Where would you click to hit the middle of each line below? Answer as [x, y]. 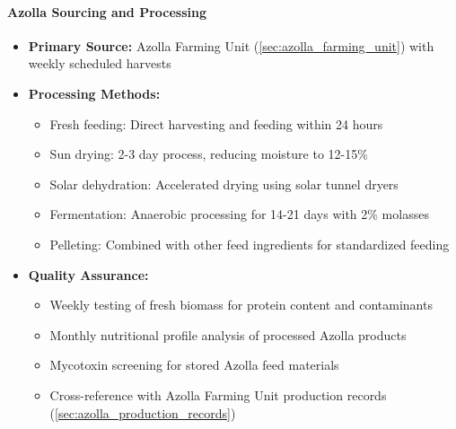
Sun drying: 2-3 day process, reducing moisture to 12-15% [209, 154]
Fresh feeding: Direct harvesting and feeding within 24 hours [216, 123]
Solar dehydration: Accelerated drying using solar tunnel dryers [224, 184]
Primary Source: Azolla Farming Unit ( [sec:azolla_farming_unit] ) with [231, 45]
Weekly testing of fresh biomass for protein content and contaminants [241, 305]
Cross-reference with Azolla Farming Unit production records [218, 394]
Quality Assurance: [88, 274]
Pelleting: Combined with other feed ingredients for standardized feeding [250, 244]
